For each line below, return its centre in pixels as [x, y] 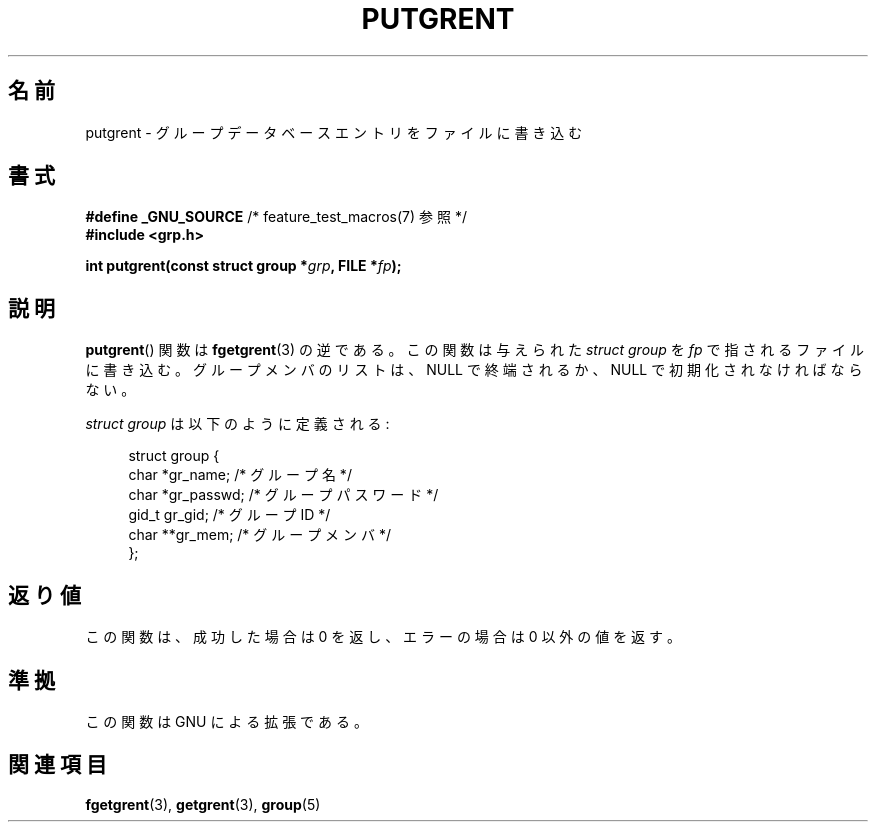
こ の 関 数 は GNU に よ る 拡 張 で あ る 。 [226, 721]
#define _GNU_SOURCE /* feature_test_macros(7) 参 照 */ [276, 217]
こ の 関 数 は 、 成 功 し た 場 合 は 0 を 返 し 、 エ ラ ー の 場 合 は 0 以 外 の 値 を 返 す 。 [383, 637]
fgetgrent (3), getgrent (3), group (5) [203, 804]
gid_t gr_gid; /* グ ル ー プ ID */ [229, 515]
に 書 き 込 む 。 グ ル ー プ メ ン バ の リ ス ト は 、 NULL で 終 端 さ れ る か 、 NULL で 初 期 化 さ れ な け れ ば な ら [474, 370]
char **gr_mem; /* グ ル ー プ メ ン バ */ [259, 535]
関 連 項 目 [57, 765]
